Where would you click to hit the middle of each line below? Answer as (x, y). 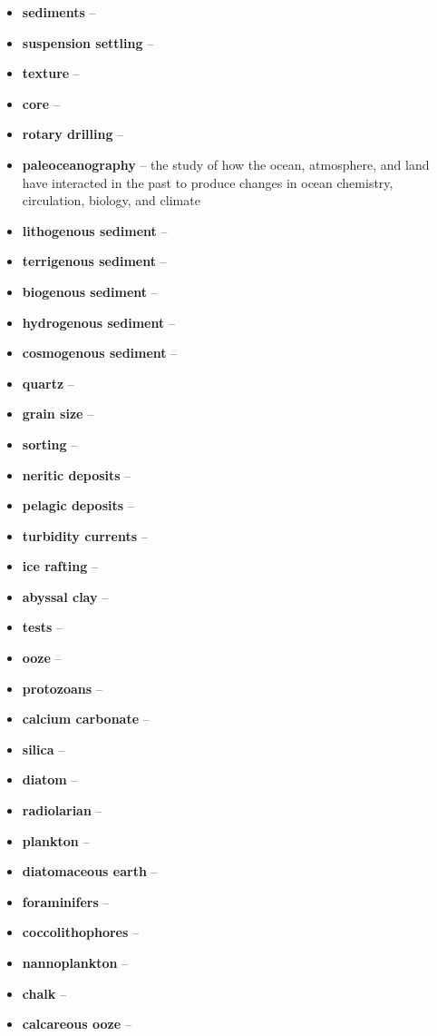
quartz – (48, 383)
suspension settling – (88, 42)
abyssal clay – (65, 596)
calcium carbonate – (86, 719)
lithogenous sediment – (95, 230)
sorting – (50, 444)
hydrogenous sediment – (98, 322)
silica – (44, 749)
